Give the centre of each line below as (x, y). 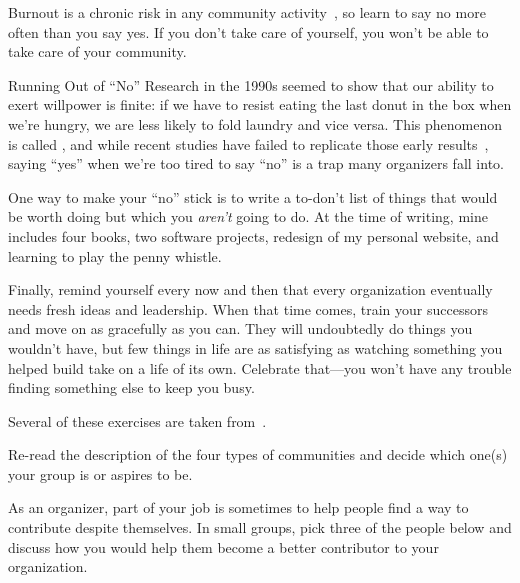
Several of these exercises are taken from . (137, 420)
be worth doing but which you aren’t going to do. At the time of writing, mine (248, 216)
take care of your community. (97, 51)
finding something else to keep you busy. (131, 387)
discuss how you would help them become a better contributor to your (223, 546)
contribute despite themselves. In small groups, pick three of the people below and (260, 527)
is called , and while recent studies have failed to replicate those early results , (248, 143)
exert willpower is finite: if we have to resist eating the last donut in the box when (260, 104)
